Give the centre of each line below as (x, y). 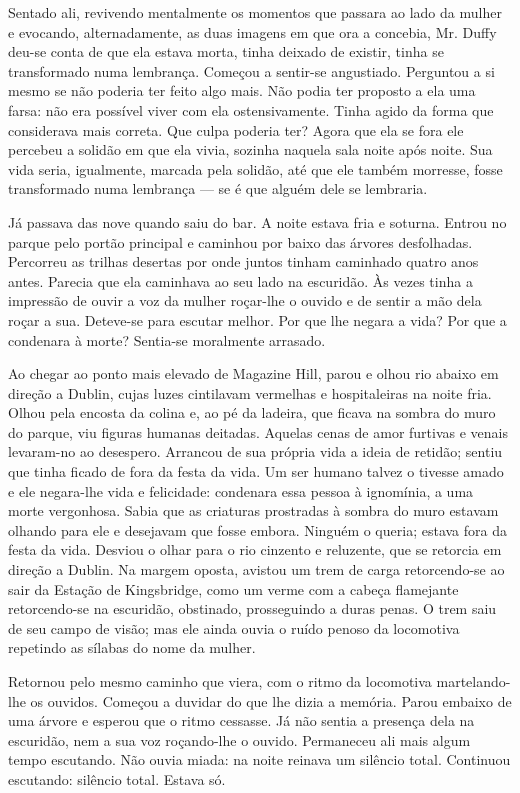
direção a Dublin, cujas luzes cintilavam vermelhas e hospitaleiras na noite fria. (250, 392)
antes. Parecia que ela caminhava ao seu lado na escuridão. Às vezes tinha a (240, 280)
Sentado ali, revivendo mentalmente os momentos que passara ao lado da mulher (255, 12)
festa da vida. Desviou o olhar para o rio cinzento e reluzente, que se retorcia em (255, 549)
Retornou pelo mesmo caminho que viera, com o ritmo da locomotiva (220, 681)
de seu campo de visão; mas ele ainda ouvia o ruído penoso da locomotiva (234, 627)
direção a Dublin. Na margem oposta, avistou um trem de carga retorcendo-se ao (256, 569)
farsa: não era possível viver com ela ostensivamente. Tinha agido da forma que (251, 109)
